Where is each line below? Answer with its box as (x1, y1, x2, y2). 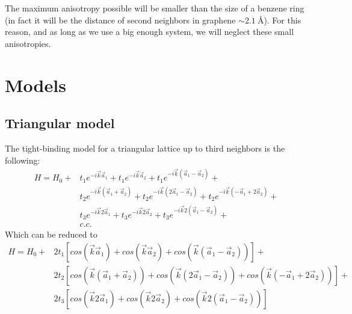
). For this (264, 13, 301, 26)
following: (5, 153, 40, 166)
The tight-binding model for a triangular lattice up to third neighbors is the (5, 141, 285, 154)
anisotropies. (5, 37, 51, 49)
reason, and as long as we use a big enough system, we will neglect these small (5, 25, 294, 38)
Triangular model (5, 114, 115, 132)
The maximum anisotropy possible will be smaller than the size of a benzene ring (5, 2, 304, 14)
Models (5, 72, 66, 97)
